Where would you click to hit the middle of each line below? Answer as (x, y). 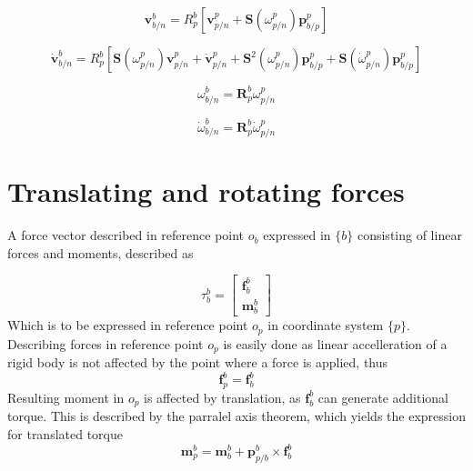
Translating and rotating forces (206, 191)
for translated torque (65, 433)
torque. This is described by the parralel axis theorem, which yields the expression (236, 416)
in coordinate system (326, 325)
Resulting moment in (66, 397)
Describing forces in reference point (106, 343)
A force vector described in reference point (126, 235)
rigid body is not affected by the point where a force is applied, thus (198, 361)
